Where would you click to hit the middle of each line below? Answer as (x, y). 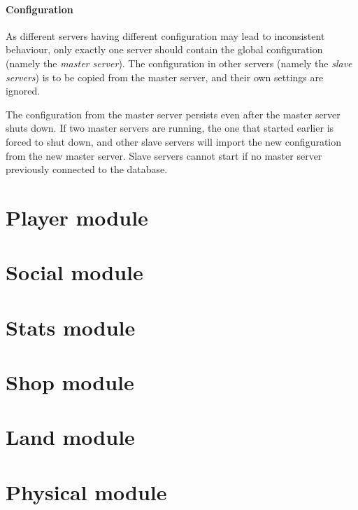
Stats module (71, 327)
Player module (77, 217)
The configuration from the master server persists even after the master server (173, 114)
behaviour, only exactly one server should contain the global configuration (164, 49)
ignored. (23, 91)
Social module (74, 272)
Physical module (86, 491)
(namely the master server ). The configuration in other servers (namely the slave (179, 63)
